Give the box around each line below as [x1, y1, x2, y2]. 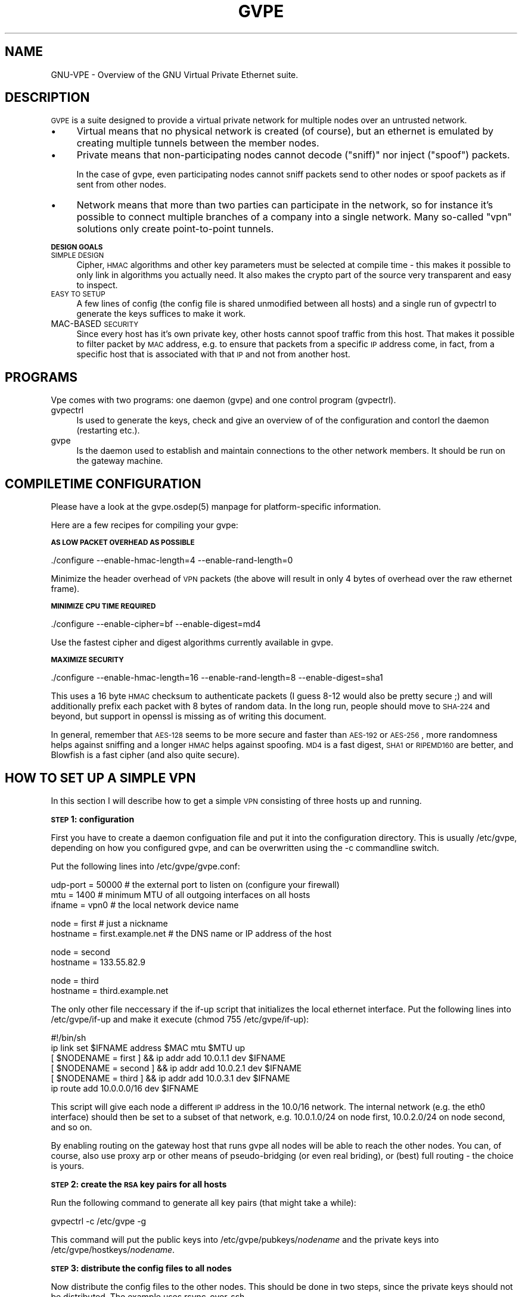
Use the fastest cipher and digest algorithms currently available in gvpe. [51, 637, 334, 648]
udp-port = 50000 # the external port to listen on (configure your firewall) [51, 879, 340, 890]
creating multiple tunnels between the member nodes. [76, 137, 319, 149]
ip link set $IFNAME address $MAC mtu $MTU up [51, 1042, 246, 1053]
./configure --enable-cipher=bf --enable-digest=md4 [51, 619, 261, 629]
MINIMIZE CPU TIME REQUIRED [51, 602, 156, 611]
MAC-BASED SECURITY [51, 319, 139, 329]
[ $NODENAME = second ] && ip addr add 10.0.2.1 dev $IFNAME [51, 1062, 302, 1073]
